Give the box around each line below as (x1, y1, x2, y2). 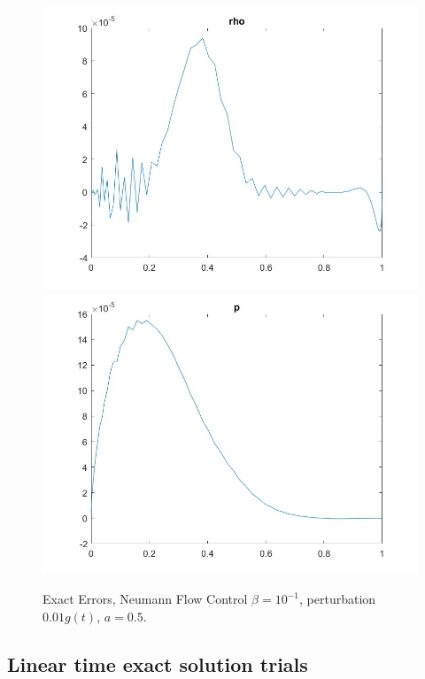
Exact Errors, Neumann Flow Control (42, 590, 248, 608)
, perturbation (299, 590, 376, 608)
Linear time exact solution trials (7, 650, 308, 677)
